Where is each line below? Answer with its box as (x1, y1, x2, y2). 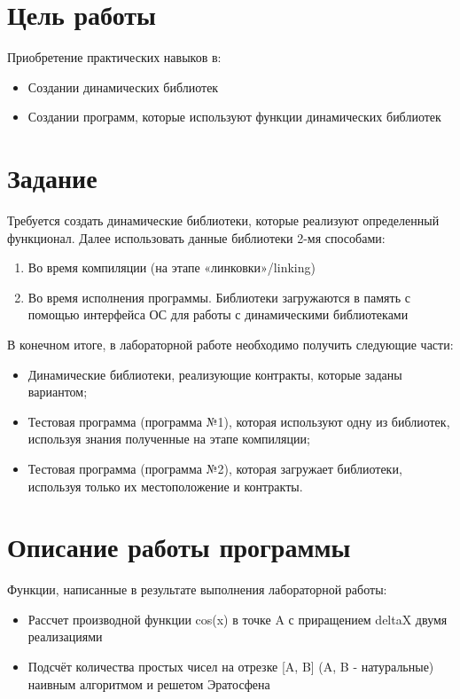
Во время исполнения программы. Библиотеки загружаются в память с (27, 287, 410, 306)
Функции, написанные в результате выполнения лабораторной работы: (7, 580, 387, 599)
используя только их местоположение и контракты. (27, 476, 303, 495)
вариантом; (27, 382, 88, 401)
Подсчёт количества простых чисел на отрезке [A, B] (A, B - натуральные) (27, 657, 434, 676)
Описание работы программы (7, 529, 351, 565)
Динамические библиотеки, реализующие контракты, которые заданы (27, 365, 402, 383)
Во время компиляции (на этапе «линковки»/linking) (27, 258, 316, 277)
